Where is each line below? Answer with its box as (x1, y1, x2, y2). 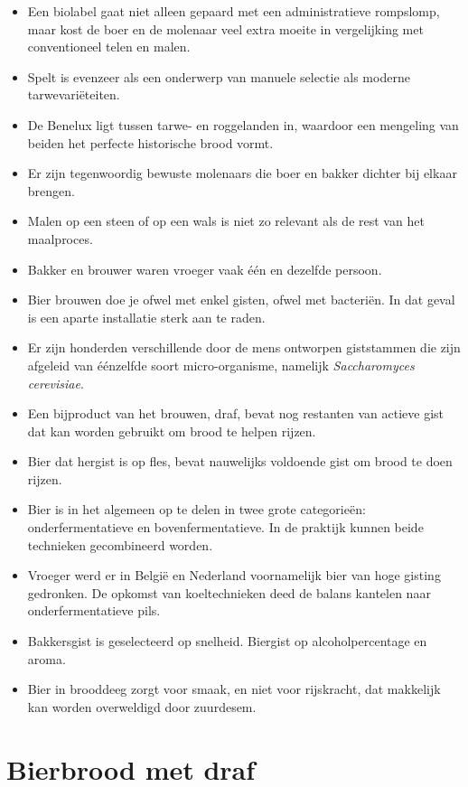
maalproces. (27, 229, 93, 248)
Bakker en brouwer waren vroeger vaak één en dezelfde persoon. (27, 259, 382, 278)
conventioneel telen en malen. (27, 37, 191, 56)
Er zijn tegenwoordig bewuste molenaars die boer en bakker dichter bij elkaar (27, 164, 457, 183)
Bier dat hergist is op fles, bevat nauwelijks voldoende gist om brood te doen (27, 452, 453, 471)
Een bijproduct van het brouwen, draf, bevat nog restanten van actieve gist (27, 404, 444, 423)
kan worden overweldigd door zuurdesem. (27, 697, 257, 716)
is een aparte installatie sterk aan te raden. (27, 307, 266, 326)
